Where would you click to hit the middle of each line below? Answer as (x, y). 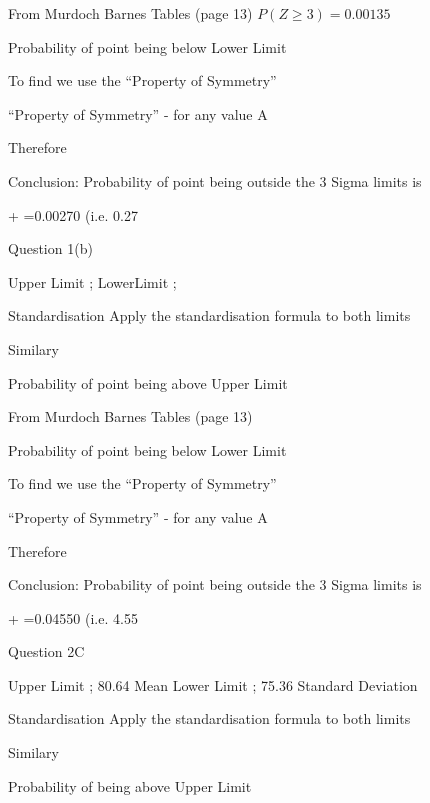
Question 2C (46, 651)
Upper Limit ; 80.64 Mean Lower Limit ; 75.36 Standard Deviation (213, 684)
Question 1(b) (50, 248)
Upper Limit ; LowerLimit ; (92, 281)
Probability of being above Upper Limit (130, 785)
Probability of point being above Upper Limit (148, 382)
